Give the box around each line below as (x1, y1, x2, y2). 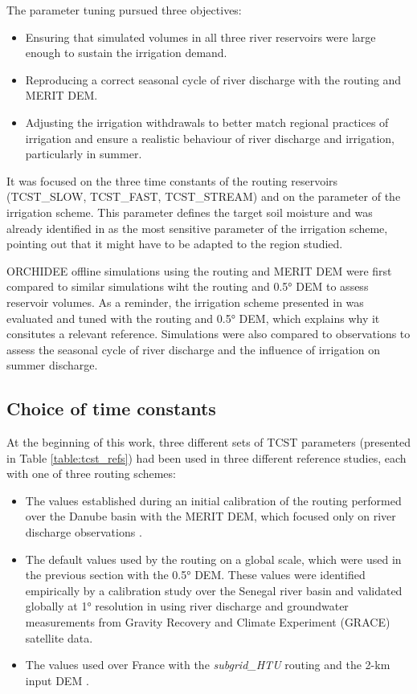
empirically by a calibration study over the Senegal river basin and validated (25, 582, 403, 598)
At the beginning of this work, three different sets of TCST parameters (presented (6, 434, 411, 451)
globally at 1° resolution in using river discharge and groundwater (25, 598, 349, 614)
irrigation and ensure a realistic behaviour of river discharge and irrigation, (25, 129, 395, 146)
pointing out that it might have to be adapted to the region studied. (6, 235, 343, 252)
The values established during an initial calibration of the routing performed (25, 492, 402, 508)
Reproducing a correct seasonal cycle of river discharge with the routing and (25, 71, 402, 88)
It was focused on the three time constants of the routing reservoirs (6, 172, 338, 189)
